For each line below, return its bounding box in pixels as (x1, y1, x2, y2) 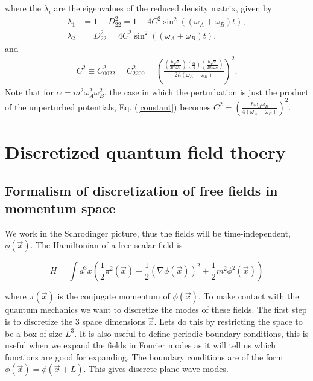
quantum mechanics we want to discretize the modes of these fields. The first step (5, 303, 307, 316)
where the (5, 2, 41, 14)
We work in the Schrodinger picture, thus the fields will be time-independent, (5, 226, 291, 239)
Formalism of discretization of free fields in (5, 181, 278, 199)
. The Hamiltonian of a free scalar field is (30, 239, 183, 251)
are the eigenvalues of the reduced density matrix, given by (54, 2, 272, 14)
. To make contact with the (198, 290, 299, 303)
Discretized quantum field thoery (5, 139, 286, 164)
